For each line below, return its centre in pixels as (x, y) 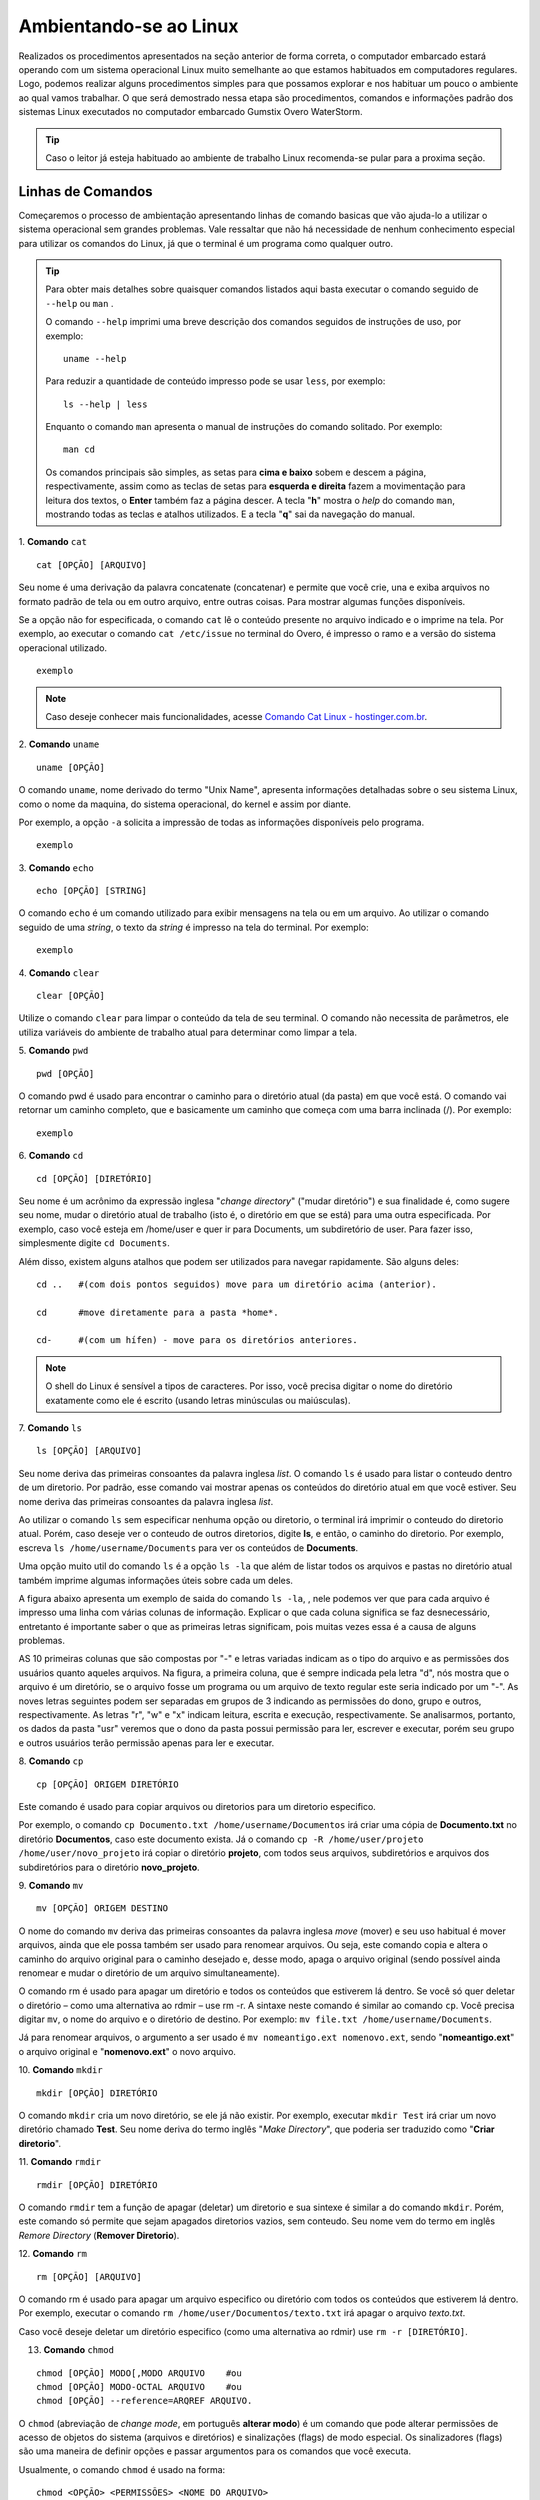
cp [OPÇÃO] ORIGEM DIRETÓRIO (107, 1784)
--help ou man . (79, 303)
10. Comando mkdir (61, 2070)
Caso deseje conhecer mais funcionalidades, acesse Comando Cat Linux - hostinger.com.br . (236, 716)
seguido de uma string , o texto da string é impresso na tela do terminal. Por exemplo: (193, 927)
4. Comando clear (59, 972)
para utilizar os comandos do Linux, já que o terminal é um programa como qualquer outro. (206, 243)
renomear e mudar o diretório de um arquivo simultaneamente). (149, 1972)
